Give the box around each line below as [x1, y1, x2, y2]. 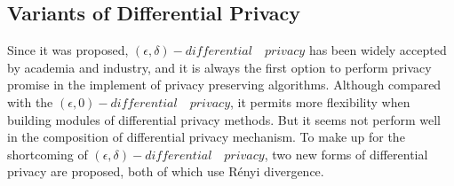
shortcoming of [7, 144, 88, 163]
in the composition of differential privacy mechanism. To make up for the [7, 128, 405, 146]
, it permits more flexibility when [230, 92, 410, 111]
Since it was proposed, [7, 41, 129, 59]
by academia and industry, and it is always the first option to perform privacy [7, 58, 432, 76]
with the [7, 92, 53, 111]
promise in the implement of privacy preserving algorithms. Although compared [7, 75, 442, 94]
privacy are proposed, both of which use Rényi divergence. [7, 162, 324, 181]
